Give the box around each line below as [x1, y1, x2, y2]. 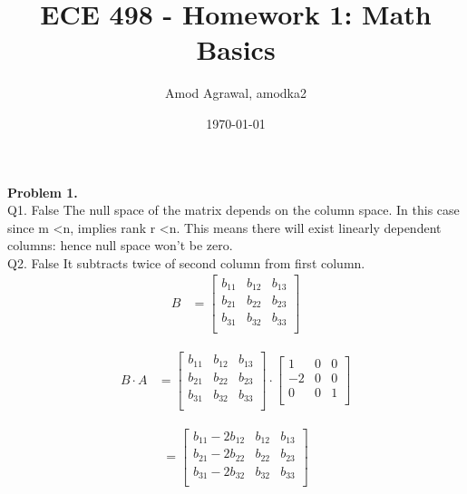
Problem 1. [7, 182, 78, 201]
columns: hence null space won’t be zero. [7, 236, 233, 255]
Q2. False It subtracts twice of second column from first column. [7, 253, 365, 272]
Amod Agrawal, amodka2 [165, 83, 306, 102]
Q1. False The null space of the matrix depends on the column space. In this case [7, 200, 460, 219]
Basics [196, 31, 276, 68]
